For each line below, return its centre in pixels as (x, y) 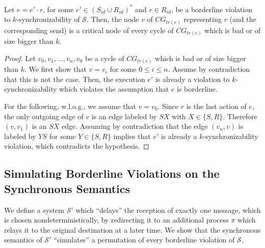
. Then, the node (113, 19)
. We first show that (55, 69)
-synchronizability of (48, 19)
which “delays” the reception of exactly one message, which (168, 210)
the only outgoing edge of (44, 116)
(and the (243, 19)
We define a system (34, 210)
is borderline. (197, 89)
